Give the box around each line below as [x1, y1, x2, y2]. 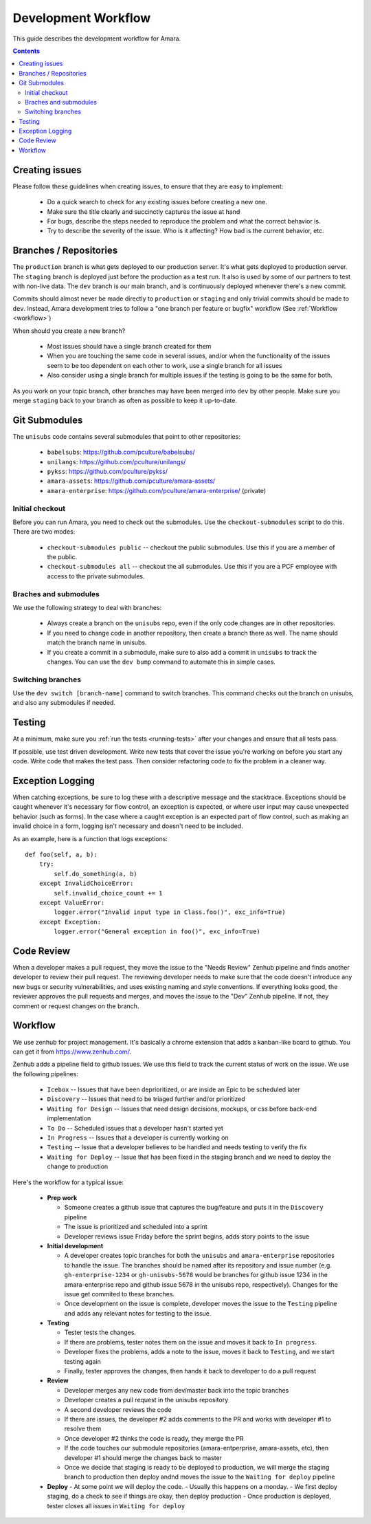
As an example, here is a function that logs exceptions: [12, 834, 168, 842]
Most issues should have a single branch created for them [47, 342, 212, 350]
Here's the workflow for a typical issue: [12, 1178, 124, 1186]
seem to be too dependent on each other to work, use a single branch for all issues [47, 361, 282, 369]
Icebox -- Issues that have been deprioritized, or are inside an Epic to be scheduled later [47, 1085, 300, 1093]
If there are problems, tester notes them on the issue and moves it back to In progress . [64, 1338, 317, 1346]
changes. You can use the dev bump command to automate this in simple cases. [47, 657, 276, 666]
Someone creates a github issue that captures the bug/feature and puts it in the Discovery [64, 1204, 324, 1212]
